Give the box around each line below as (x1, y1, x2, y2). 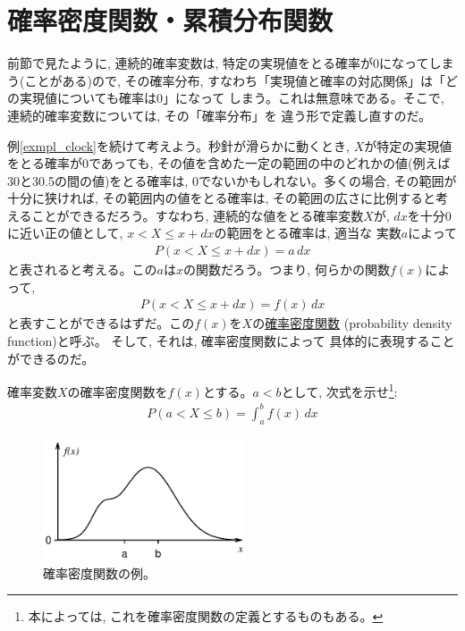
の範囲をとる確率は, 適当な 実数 (214, 223, 402, 242)
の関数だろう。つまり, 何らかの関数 (183, 260, 390, 279)
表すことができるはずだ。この (19, 314, 195, 332)
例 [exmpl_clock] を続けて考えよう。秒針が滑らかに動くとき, (7, 136, 351, 155)
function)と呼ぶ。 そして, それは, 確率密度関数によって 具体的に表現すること (7, 331, 455, 349)
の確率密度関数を (67, 382, 168, 400)
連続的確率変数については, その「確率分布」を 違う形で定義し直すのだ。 (7, 105, 432, 124)
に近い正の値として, (7, 223, 123, 242)
